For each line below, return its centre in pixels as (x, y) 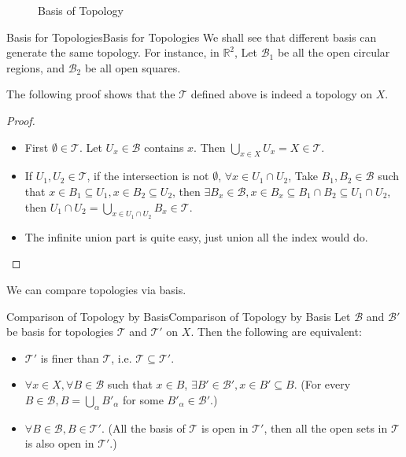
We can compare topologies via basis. (96, 289)
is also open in (59, 443)
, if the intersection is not (148, 176)
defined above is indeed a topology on (282, 94)
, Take (303, 176)
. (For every (322, 384)
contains (164, 147)
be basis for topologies (60, 332)
